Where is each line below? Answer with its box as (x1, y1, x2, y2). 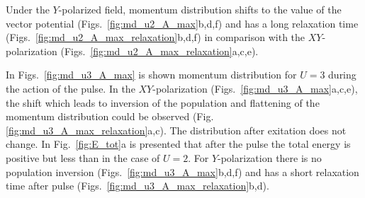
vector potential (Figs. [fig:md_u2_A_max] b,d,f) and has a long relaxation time (6, 16, 359, 30)
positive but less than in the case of (6, 150, 160, 165)
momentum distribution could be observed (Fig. (6, 109, 214, 124)
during (328, 67, 356, 82)
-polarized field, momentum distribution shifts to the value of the (58, 2, 342, 16)
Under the (6, 2, 50, 16)
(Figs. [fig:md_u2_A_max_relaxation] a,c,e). (60, 43, 259, 58)
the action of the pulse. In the (6, 81, 135, 95)
